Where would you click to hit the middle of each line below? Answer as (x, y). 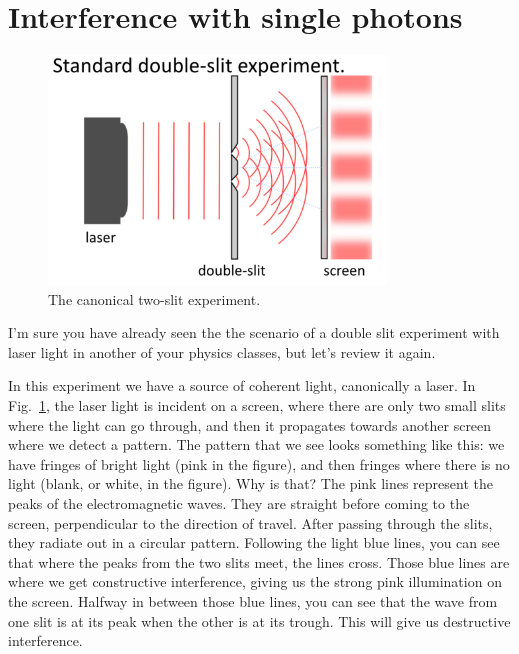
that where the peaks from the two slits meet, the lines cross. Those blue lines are (259, 561)
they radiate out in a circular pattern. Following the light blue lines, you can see (254, 542)
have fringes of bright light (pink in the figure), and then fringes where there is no (259, 463)
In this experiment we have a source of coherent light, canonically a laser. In (242, 385)
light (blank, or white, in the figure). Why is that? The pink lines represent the (250, 483)
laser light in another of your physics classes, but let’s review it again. (222, 351)
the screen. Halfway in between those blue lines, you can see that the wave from (253, 600)
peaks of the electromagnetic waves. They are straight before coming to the (239, 502)
